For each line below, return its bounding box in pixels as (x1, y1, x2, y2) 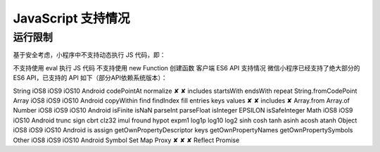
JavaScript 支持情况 (13, 11, 130, 26)
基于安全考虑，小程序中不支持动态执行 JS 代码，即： (13, 51, 166, 59)
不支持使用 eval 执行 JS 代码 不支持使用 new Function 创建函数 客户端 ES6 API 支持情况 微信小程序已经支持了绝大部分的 (13, 63, 360, 72)
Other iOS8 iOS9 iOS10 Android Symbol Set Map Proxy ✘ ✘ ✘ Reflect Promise (13, 136, 240, 144)
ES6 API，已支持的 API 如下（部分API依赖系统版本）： (13, 74, 167, 82)
